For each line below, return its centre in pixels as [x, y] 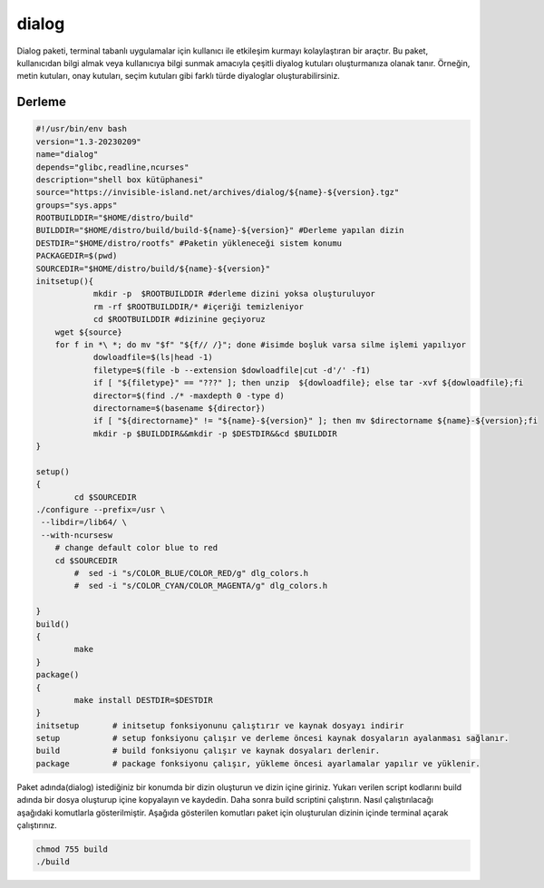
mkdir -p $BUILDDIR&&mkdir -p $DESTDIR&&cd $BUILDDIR [215, 434]
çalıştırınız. [37, 825]
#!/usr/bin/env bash [81, 129]
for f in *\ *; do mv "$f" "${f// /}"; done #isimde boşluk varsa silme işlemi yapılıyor [261, 344]
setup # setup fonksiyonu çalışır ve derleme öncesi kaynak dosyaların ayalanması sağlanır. [272, 738]
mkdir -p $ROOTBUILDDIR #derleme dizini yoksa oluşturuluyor [234, 294]
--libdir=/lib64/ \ [84, 522]
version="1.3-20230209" [89, 141]
